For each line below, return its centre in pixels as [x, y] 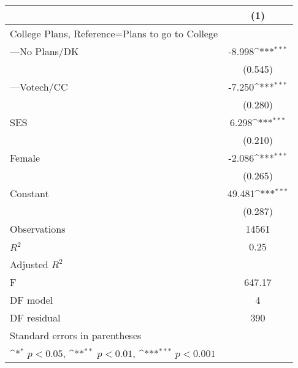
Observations [38, 229]
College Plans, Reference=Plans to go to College [114, 33]
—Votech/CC [39, 87]
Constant [29, 193]
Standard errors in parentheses [76, 335]
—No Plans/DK [44, 51]
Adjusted [29, 264]
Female [25, 158]
